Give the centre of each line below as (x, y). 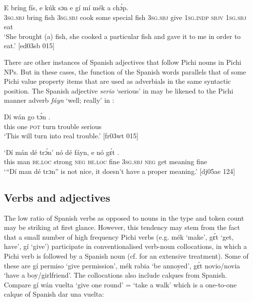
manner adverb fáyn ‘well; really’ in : (59, 100)
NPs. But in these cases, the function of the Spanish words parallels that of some (125, 71)
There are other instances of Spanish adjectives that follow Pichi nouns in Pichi (123, 62)
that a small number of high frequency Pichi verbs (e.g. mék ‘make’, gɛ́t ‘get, (119, 236)
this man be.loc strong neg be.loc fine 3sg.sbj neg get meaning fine (106, 161)
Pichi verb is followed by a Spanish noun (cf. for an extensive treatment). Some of (126, 256)
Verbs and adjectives (57, 197)
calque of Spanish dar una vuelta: (54, 294)
